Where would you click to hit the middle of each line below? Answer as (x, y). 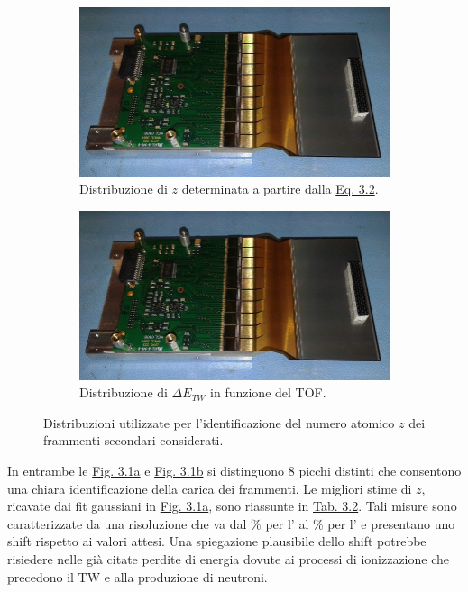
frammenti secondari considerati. (133, 440)
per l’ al (287, 523)
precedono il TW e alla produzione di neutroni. (138, 576)
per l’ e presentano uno (391, 523)
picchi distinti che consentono (380, 470)
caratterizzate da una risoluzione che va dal (127, 523)
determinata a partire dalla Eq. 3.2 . (280, 189)
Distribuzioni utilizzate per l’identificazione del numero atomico (219, 422)
